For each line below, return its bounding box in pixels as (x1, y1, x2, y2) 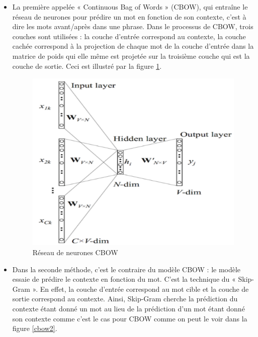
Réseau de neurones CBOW (32, 247, 118, 258)
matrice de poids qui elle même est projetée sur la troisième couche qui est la (12, 50, 250, 61)
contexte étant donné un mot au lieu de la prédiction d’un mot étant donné (12, 303, 245, 314)
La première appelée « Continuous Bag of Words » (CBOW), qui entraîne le (12, 2, 248, 12)
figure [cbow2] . (12, 323, 57, 333)
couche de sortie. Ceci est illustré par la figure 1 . (12, 60, 162, 71)
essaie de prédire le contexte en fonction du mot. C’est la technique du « (12, 274, 236, 284)
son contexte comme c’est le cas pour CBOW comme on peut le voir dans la (12, 313, 247, 323)
